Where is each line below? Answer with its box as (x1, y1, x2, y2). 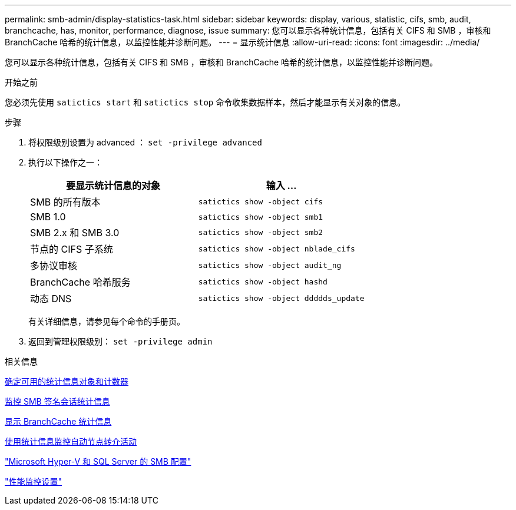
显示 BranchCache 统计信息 (5, 416, 112, 426)
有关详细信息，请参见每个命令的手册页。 (28, 316, 185, 326)
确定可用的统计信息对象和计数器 (5, 376, 128, 386)
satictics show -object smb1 (198, 212, 323, 221)
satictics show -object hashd (198, 277, 328, 286)
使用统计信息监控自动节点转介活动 (5, 436, 137, 446)
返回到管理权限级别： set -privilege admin (28, 336, 213, 346)
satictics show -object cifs (198, 197, 323, 206)
